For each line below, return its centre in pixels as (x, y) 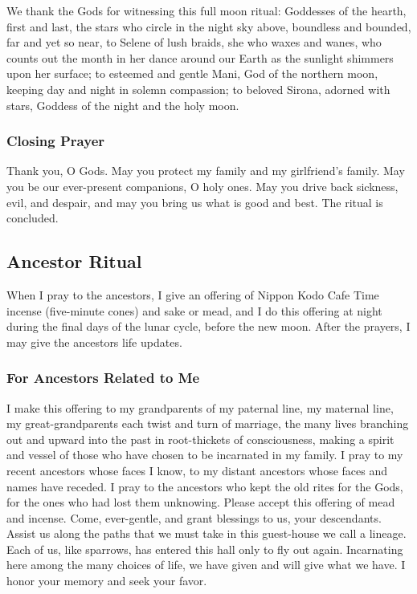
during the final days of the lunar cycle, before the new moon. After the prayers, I (208, 326)
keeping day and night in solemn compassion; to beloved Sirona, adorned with (198, 89)
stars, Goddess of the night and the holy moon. (123, 105)
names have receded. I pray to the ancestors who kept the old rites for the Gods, (205, 486)
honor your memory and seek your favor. (107, 581)
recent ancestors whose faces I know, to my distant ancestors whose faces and (197, 470)
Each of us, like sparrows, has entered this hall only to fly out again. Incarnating (205, 549)
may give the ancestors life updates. (94, 342)
